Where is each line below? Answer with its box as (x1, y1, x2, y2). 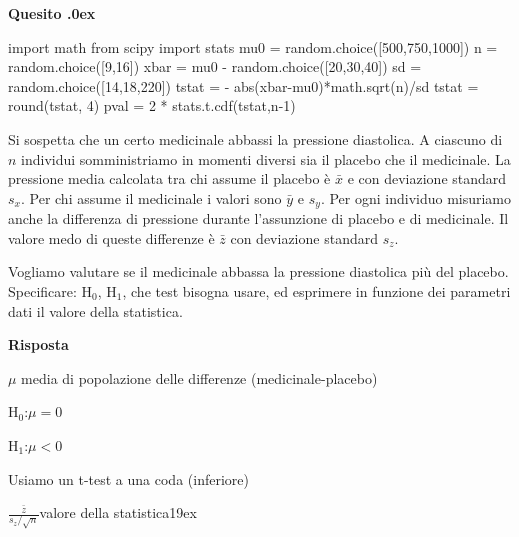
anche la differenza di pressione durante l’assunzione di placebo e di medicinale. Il (8, 208, 509, 229)
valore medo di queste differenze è (8, 227, 215, 248)
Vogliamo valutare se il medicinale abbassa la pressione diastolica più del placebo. (8, 261, 509, 282)
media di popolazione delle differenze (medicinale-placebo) (21, 367, 378, 388)
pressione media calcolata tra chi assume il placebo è (8, 168, 331, 189)
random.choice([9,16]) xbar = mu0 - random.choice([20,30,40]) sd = (8, 56, 422, 77)
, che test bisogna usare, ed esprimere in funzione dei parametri (122, 280, 511, 301)
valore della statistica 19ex (39, 502, 197, 523)
